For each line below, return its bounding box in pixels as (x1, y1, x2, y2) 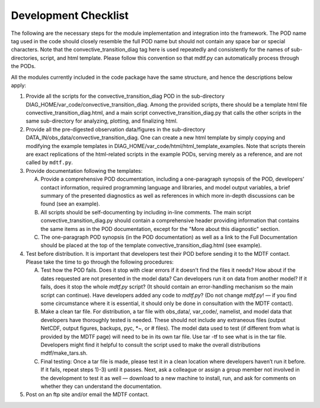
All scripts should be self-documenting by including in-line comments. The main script (40, 208, 251, 216)
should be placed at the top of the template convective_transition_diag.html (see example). (40, 242, 262, 249)
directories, (11, 54, 39, 62)
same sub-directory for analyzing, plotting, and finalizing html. (25, 117, 178, 124)
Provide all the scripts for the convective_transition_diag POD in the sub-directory (25, 92, 225, 100)
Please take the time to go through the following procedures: (25, 258, 174, 266)
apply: (11, 82, 27, 89)
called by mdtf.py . (25, 159, 73, 166)
